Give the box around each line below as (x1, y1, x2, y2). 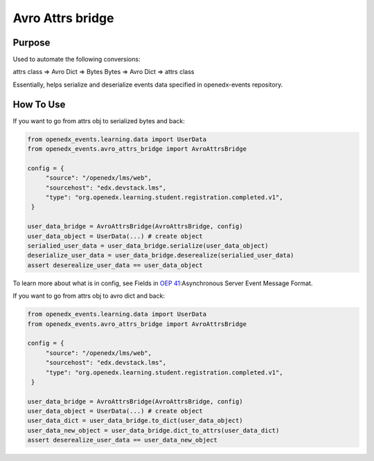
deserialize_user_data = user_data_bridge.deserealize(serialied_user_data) (27, 251, 294, 260)
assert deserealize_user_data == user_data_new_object (27, 436, 217, 444)
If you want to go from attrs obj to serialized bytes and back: (12, 116, 185, 125)
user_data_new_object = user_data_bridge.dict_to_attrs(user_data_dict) (27, 426, 280, 434)
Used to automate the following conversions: (12, 55, 141, 64)
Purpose (12, 37, 51, 48)
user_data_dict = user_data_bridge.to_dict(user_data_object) (27, 417, 243, 425)
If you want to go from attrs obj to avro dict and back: (12, 291, 166, 300)
